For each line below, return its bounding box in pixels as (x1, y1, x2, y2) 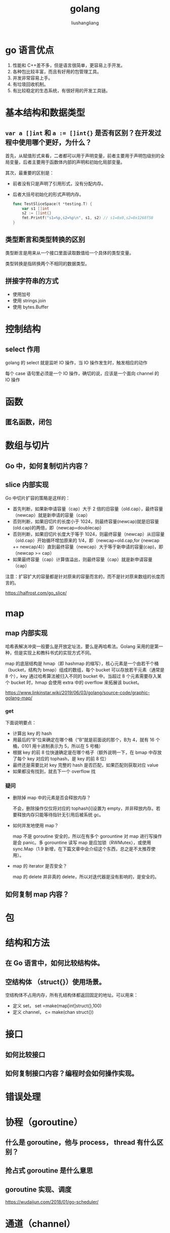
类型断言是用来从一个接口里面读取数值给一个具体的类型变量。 (5, 250, 134, 256)
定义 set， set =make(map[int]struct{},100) (12, 1003, 102, 1009)
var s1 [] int (22, 206, 50, 211)
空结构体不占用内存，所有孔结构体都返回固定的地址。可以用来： (5, 992, 138, 998)
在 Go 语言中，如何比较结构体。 (5, 959, 104, 967)
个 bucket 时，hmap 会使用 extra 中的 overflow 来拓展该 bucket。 (5, 679, 142, 685)
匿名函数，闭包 (5, 418, 52, 427)
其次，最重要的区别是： (5, 170, 54, 176)
